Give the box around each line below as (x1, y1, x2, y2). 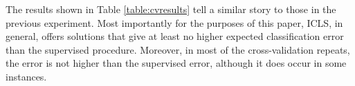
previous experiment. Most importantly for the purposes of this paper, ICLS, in (6, 15, 343, 30)
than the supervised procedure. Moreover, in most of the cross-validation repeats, (6, 42, 350, 56)
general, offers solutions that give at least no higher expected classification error (6, 29, 344, 43)
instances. (6, 69, 47, 83)
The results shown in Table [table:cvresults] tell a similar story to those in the (6, 2, 336, 16)
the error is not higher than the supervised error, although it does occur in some (6, 56, 347, 70)
